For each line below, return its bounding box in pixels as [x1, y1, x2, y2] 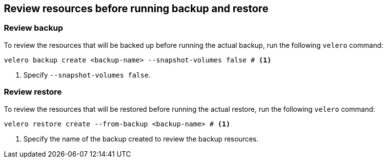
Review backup [4, 23, 63, 33]
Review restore [4, 87, 62, 97]
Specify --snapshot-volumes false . [23, 70, 151, 79]
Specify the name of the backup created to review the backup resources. [23, 134, 259, 143]
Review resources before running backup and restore [4, 2, 268, 15]
